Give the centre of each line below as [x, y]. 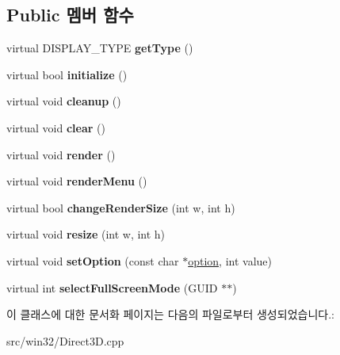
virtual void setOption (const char [93, 260]
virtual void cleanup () [64, 101]
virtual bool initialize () [67, 74]
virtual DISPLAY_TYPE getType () [100, 48]
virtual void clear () [56, 127]
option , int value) [230, 260]
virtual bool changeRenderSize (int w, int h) [121, 207]
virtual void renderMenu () [77, 181]
